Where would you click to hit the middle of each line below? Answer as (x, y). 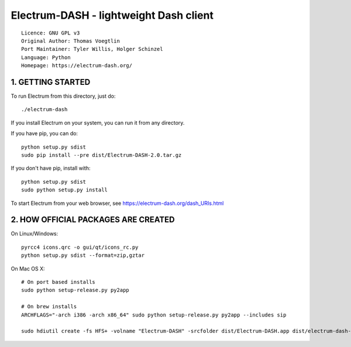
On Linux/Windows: (35, 233)
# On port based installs (58, 282)
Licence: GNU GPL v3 (51, 33)
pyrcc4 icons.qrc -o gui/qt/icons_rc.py (80, 247)
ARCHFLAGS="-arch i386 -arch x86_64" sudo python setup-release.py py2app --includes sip (154, 315)
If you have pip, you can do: (44, 133)
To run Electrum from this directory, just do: (63, 96)
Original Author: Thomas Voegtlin (70, 41)
